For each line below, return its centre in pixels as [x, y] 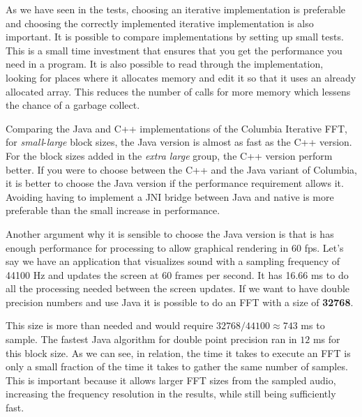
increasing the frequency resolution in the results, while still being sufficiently [171, 394]
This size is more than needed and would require [110, 325]
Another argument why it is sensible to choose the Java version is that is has [170, 233]
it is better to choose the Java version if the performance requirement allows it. [175, 183]
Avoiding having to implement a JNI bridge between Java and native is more [170, 196]
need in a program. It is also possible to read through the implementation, [165, 64]
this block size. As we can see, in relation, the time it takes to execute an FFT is [178, 352]
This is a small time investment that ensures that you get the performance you [174, 50]
